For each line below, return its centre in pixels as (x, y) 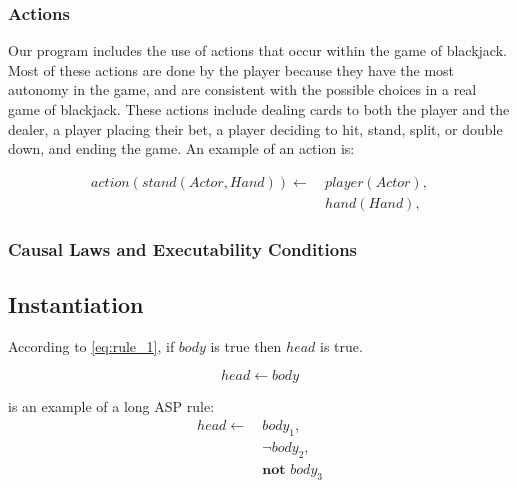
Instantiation (76, 304)
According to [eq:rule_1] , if (91, 345)
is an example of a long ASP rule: (111, 406)
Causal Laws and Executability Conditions (183, 248)
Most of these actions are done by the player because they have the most (231, 69)
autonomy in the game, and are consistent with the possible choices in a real (242, 89)
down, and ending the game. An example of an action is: (181, 148)
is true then (246, 345)
